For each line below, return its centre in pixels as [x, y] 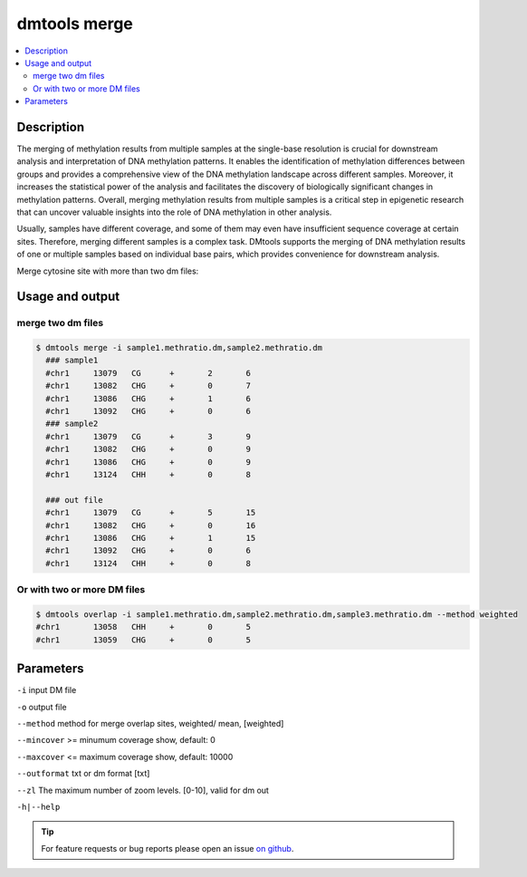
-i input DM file [47, 690]
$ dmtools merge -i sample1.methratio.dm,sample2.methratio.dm [179, 348]
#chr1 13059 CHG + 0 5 [143, 640]
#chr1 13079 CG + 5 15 [151, 513]
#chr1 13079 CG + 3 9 [148, 436]
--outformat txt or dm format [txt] [83, 774]
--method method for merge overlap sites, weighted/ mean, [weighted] [150, 723]
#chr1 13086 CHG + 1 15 [151, 538]
